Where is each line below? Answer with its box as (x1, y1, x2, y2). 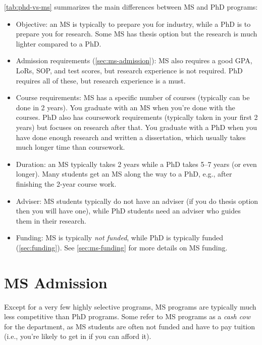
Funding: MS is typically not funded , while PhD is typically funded (16, 232, 223, 243)
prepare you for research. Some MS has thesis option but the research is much (16, 28, 257, 39)
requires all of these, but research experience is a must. (16, 75, 186, 85)
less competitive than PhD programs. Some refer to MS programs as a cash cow (4, 311, 250, 322)
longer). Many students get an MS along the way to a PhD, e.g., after (16, 168, 232, 179)
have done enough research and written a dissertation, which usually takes (16, 132, 246, 142)
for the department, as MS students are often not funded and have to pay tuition (4, 321, 255, 331)
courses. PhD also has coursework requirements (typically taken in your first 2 (16, 112, 258, 122)
